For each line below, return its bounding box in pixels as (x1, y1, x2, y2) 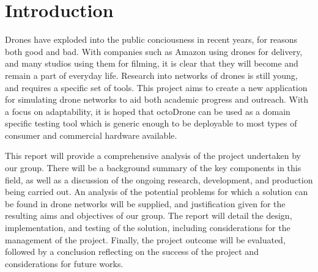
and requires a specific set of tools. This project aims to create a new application (5, 81, 308, 94)
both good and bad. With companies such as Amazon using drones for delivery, (5, 45, 303, 57)
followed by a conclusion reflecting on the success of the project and (5, 245, 259, 258)
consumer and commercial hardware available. (5, 128, 177, 141)
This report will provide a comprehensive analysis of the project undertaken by (5, 149, 301, 162)
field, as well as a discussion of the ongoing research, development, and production (5, 173, 313, 186)
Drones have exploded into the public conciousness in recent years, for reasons (5, 33, 298, 46)
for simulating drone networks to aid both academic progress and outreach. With (5, 93, 309, 106)
